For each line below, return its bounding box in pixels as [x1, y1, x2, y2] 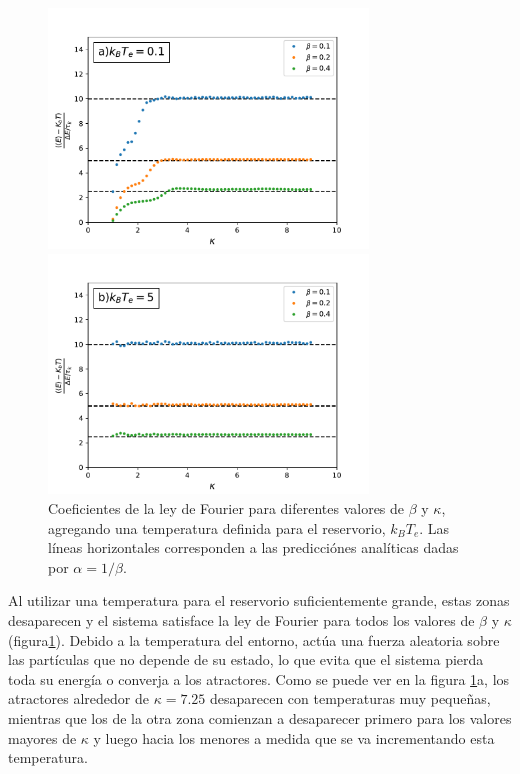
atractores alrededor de [8, 688, 150, 709]
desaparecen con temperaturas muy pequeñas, [209, 688, 491, 709]
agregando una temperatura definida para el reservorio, [48, 517, 386, 538]
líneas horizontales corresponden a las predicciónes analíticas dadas [48, 537, 459, 558]
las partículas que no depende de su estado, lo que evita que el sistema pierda [8, 649, 484, 670]
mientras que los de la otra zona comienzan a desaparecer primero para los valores [8, 708, 512, 728]
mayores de [8, 727, 77, 748]
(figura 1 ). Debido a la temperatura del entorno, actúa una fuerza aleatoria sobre [8, 629, 500, 650]
